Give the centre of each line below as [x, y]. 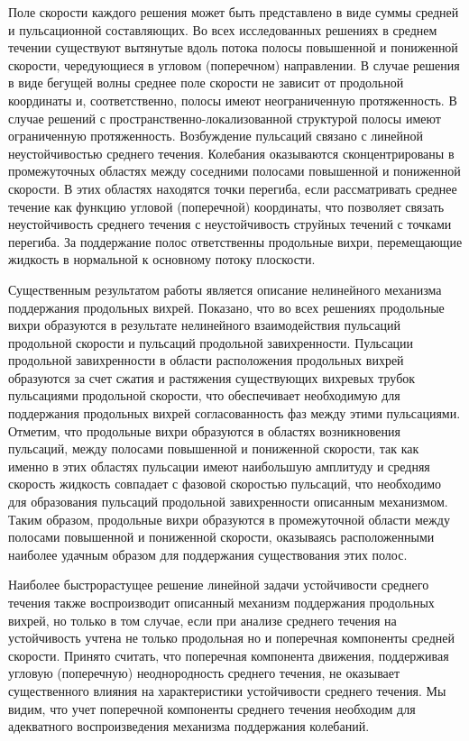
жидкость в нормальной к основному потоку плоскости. [162, 259]
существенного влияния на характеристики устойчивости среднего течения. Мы [227, 690]
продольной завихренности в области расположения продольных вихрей [206, 360]
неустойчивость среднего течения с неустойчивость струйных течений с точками [230, 224]
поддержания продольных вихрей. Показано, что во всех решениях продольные [226, 307]
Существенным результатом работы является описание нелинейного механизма [225, 289]
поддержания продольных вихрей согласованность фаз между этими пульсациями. [234, 413]
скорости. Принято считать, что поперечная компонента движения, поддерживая [229, 655]
